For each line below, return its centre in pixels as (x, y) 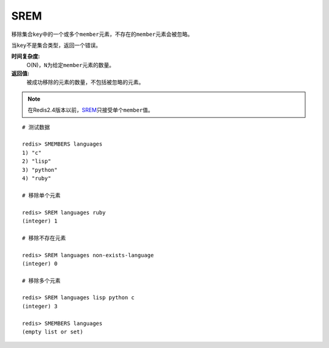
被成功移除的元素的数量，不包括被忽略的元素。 (85, 82)
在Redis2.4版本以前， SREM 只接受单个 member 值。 (90, 110)
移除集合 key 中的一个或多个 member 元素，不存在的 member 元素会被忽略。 (102, 34)
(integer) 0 (40, 263)
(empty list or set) (53, 332)
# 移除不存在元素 (44, 238)
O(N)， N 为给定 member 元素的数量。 (71, 65)
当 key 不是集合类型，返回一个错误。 (56, 45)
